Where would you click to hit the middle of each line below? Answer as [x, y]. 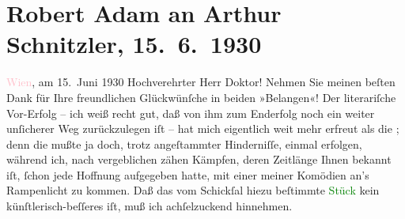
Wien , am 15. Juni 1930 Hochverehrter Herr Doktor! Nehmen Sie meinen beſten [201, 82]
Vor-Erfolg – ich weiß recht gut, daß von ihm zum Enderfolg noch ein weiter [191, 113]
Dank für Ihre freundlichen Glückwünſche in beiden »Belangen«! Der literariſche [201, 97]
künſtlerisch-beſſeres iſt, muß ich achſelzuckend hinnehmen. [150, 206]
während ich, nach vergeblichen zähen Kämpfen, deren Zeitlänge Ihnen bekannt [199, 159]
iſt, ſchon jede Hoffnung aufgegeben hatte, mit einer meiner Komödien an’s [188, 174]
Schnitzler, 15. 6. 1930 [134, 44]
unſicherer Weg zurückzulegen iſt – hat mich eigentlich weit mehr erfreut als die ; [203, 128]
